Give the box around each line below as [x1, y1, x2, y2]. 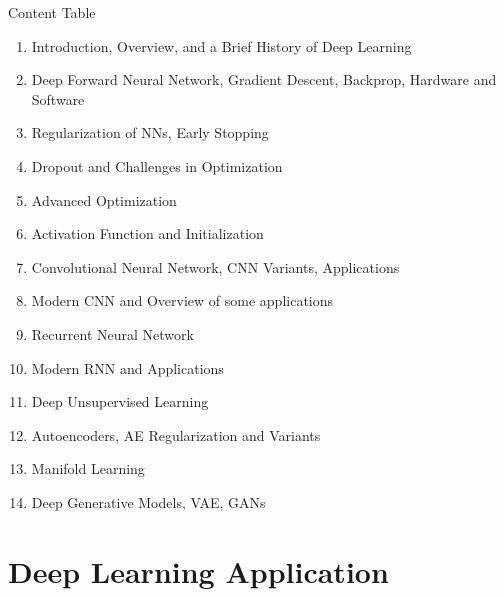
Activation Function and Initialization [31, 223, 264, 244]
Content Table [8, 2, 96, 22]
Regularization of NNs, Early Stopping [31, 122, 269, 143]
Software [31, 88, 85, 109]
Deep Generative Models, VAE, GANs [31, 491, 266, 512]
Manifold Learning [31, 458, 145, 479]
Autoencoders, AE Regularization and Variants [31, 424, 321, 445]
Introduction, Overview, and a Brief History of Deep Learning [31, 35, 412, 56]
